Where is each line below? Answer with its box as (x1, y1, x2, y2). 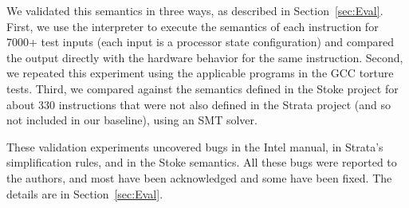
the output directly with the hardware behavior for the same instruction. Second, (6, 49, 403, 65)
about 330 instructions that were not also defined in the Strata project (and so (6, 96, 391, 112)
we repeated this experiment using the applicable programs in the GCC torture (6, 65, 394, 81)
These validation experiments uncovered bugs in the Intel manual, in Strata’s (6, 138, 383, 155)
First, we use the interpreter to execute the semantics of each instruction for (6, 18, 379, 34)
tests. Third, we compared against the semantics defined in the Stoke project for (6, 80, 399, 96)
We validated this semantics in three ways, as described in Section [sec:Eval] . (6, 2, 383, 18)
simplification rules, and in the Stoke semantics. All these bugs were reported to (6, 154, 397, 171)
